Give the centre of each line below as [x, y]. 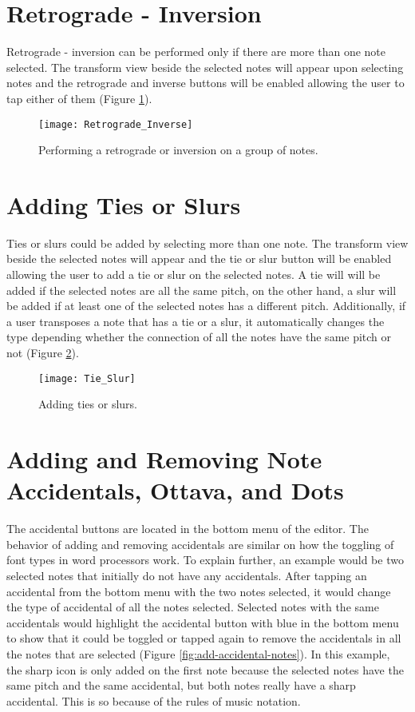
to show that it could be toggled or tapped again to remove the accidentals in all [204, 638]
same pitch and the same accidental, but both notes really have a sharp [181, 685]
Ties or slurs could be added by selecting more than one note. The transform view [207, 243]
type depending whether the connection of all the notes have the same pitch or [199, 337]
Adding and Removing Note [164, 459]
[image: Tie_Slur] [87, 378]
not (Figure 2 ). [43, 353]
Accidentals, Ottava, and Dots [175, 490]
